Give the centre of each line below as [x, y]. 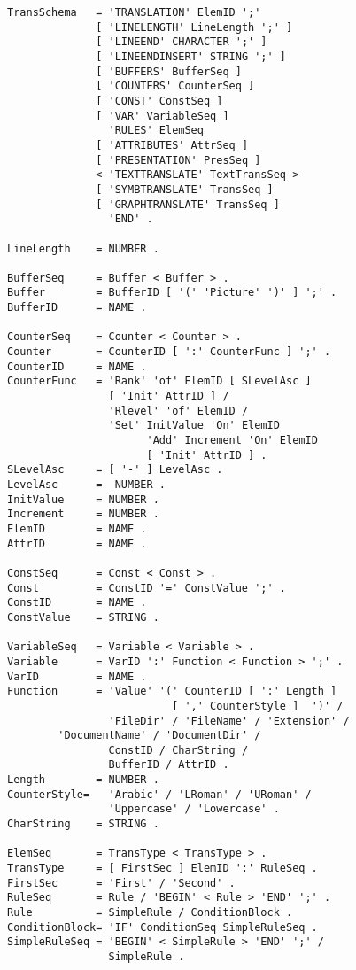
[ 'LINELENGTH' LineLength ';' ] [194, 27]
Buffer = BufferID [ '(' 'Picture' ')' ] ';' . [172, 293]
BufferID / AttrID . [169, 765]
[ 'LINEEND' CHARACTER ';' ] [182, 42]
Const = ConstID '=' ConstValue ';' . [147, 588]
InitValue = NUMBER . [83, 499]
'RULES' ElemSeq [156, 131]
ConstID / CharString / [178, 750]
